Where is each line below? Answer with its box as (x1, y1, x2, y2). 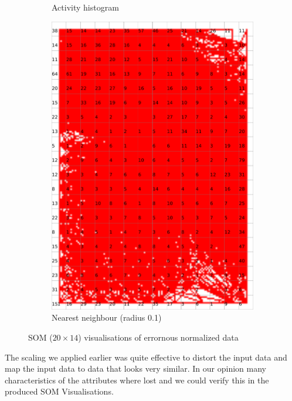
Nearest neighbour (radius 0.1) (52, 311, 162, 324)
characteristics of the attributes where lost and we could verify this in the (5, 373, 269, 386)
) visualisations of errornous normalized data (78, 331, 239, 344)
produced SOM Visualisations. (5, 385, 114, 397)
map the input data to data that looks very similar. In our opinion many (5, 362, 266, 375)
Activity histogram (52, 1, 119, 13)
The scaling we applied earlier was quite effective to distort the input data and (5, 351, 287, 363)
